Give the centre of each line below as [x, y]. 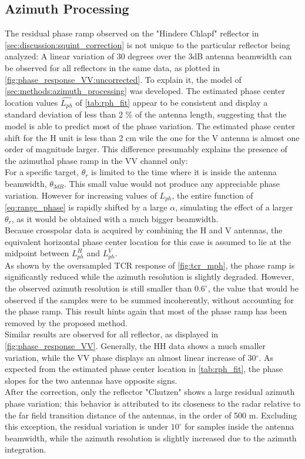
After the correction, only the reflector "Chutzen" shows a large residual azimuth [150, 392]
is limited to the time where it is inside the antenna [184, 172]
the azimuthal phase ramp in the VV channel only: [96, 160]
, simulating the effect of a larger [234, 207]
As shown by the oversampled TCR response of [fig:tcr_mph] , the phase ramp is [150, 265]
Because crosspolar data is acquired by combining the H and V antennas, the [144, 230]
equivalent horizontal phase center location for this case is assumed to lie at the [148, 241]
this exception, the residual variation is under [87, 426]
